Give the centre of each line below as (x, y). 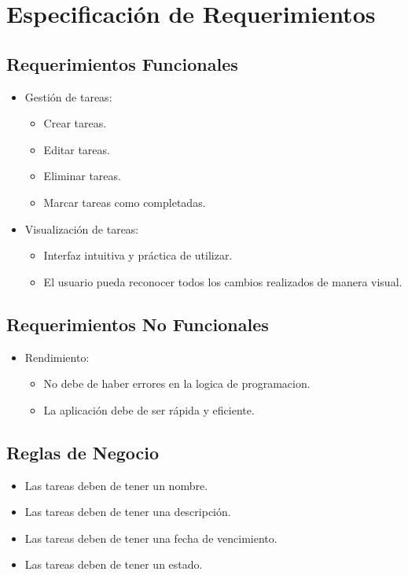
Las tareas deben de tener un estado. (114, 564)
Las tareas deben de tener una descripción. (128, 512)
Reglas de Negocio (83, 452)
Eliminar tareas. (82, 176)
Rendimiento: (57, 357)
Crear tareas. (75, 123)
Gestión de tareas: (68, 96)
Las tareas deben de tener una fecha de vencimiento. (151, 538)
